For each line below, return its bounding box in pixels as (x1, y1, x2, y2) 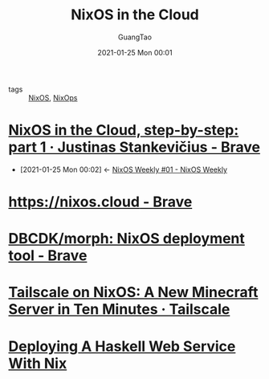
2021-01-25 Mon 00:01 (97, 47, 173, 57)
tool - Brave (8, 247, 88, 265)
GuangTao (117, 32, 153, 42)
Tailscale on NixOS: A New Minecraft (8, 283, 259, 302)
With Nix (8, 354, 67, 373)
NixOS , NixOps (28, 92, 78, 102)
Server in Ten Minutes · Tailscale (8, 300, 230, 319)
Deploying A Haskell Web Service (8, 337, 236, 355)
